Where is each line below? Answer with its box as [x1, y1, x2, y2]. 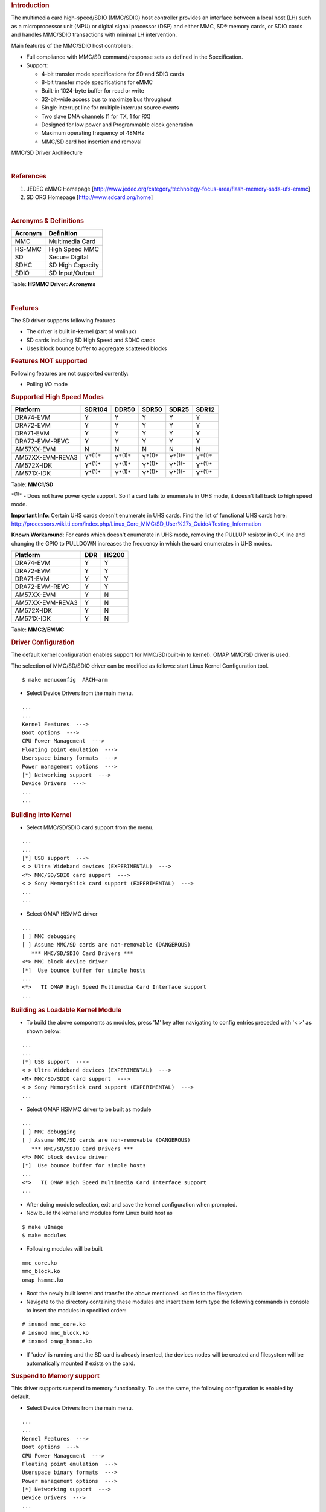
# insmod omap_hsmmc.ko [22, 1337, 92, 1344]
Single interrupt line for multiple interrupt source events [41, 104, 179, 111]
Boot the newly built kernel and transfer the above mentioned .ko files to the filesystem [26, 1290, 243, 1297]
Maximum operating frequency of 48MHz [41, 129, 145, 137]
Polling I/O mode [26, 381, 68, 388]
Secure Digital [48, 253, 89, 261]
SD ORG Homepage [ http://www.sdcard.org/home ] [26, 194, 153, 201]
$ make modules [22, 1232, 67, 1239]
